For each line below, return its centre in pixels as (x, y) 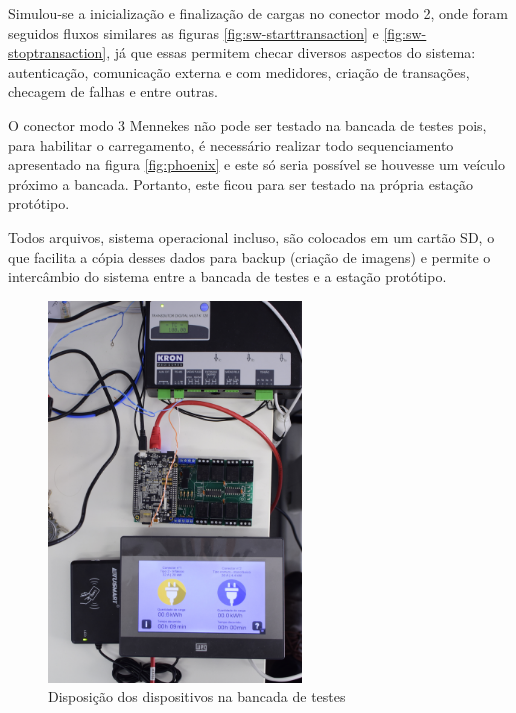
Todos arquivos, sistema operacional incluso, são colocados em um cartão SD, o (251, 236)
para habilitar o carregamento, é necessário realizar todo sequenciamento (231, 144)
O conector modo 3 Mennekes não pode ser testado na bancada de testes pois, (247, 124)
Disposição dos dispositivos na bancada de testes (197, 696)
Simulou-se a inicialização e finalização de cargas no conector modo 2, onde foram (258, 13)
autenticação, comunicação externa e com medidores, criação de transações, (239, 71)
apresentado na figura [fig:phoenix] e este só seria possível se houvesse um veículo (257, 164)
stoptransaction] (57, 52)
